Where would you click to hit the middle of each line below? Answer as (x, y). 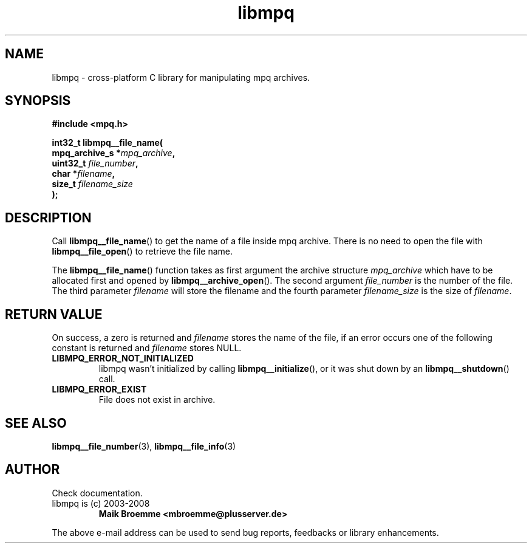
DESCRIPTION (48, 217)
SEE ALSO (36, 423)
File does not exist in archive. (157, 400)
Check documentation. (97, 493)
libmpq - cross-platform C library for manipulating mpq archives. (181, 77)
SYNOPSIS (38, 101)
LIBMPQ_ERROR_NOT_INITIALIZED (123, 358)
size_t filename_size (92, 184)
